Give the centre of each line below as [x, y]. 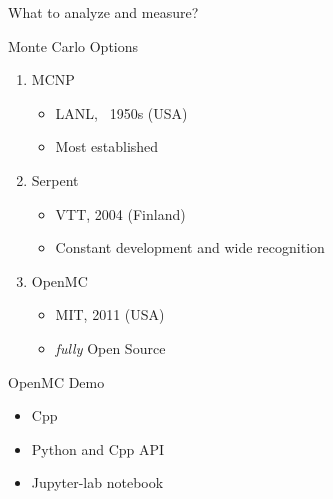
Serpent [55, 179]
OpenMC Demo [56, 381]
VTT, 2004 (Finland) [120, 213]
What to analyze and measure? [103, 12]
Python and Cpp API [98, 448]
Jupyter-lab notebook [97, 482]
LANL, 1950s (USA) [121, 112]
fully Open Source [110, 347]
